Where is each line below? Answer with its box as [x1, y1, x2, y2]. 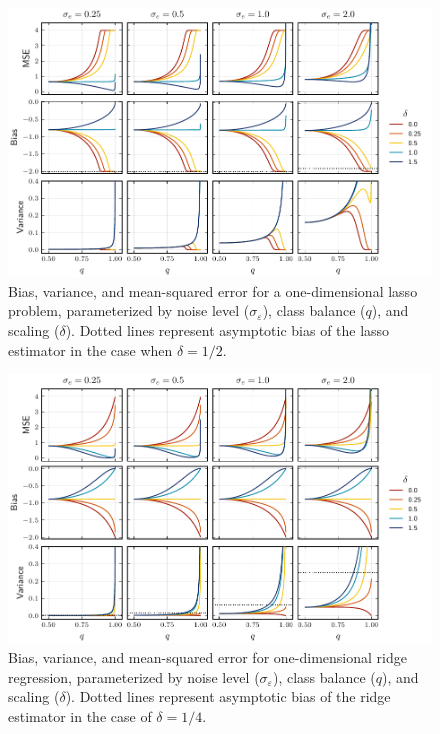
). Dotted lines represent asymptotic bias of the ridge [65, 686, 391, 707]
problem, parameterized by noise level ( [8, 300, 250, 321]
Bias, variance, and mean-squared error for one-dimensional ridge [8, 646, 407, 667]
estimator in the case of [8, 705, 152, 726]
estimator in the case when [8, 339, 173, 360]
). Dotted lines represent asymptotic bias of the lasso [65, 319, 390, 340]
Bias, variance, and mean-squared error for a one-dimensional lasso [8, 280, 418, 301]
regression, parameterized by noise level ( [8, 666, 260, 687]
